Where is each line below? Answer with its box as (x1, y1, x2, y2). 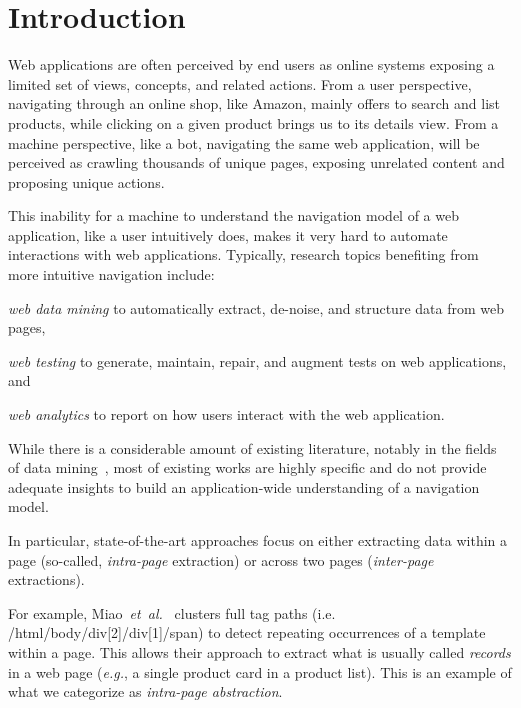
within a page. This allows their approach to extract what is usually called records (8, 641, 511, 662)
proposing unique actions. (8, 171, 165, 192)
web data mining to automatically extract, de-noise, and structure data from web (8, 297, 504, 318)
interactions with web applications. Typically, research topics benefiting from (8, 244, 479, 265)
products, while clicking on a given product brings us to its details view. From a (8, 112, 499, 133)
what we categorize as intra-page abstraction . (8, 681, 283, 702)
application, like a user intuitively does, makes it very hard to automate (8, 224, 448, 245)
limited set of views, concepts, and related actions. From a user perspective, (8, 73, 472, 94)
